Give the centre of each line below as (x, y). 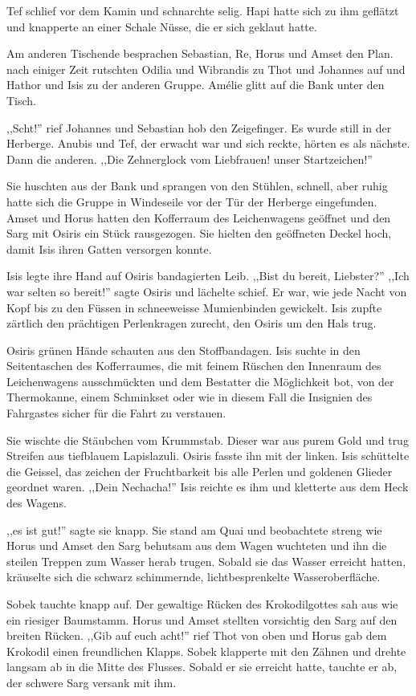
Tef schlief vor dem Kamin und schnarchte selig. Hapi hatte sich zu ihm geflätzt (203, 10)
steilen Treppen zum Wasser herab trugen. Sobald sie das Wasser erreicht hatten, (206, 561)
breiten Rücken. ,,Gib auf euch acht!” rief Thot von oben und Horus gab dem (197, 635)
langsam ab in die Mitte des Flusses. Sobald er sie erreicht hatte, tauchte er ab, (202, 667)
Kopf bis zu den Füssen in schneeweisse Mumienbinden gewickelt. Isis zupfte (194, 307)
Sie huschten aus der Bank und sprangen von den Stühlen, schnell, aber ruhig (197, 186)
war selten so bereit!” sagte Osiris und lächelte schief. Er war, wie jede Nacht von (207, 291)
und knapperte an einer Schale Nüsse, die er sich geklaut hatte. (162, 26)
